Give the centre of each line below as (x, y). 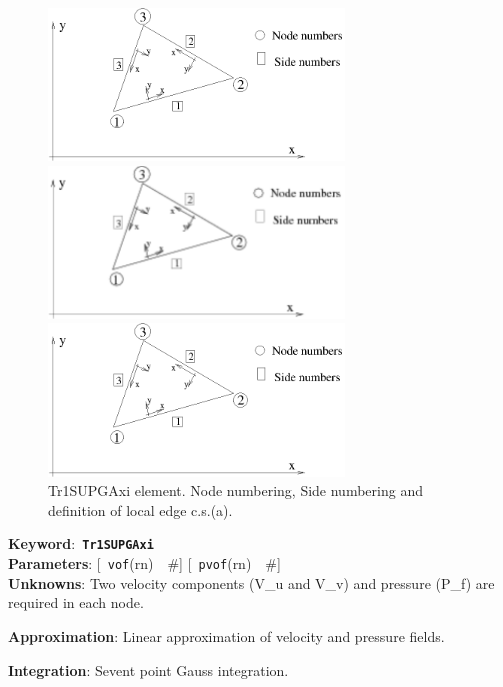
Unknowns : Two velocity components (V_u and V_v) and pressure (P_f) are (251, 582)
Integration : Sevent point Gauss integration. (148, 669)
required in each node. (76, 602)
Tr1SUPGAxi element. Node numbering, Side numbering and (235, 490)
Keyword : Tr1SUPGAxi (81, 543)
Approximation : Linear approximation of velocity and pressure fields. (226, 635)
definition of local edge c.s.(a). (140, 509)
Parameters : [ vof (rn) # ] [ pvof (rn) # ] (144, 563)
